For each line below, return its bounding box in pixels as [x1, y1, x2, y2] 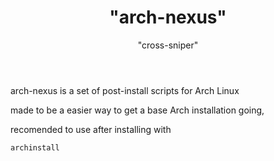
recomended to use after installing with [10, 123, 172, 135]
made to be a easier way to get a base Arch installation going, [10, 104, 265, 116]
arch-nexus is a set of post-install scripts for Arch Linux [10, 84, 240, 96]
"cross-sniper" [137, 39, 199, 51]
